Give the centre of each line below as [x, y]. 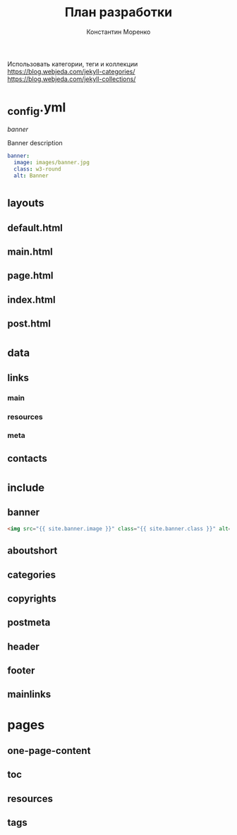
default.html [35, 227]
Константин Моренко [119, 32]
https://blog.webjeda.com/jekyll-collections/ [72, 79]
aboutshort [32, 551]
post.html [29, 324]
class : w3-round [37, 169]
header [24, 646]
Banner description [35, 143]
